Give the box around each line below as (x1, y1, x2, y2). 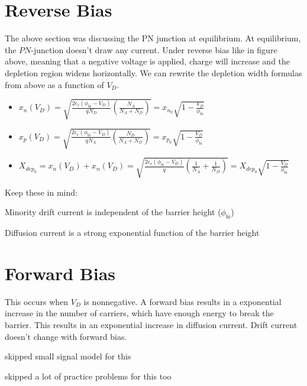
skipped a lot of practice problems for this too (5, 369, 172, 382)
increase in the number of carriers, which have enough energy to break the (5, 307, 274, 319)
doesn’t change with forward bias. (5, 330, 127, 342)
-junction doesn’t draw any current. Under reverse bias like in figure (31, 43, 277, 56)
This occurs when (5, 295, 69, 307)
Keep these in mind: (5, 186, 77, 198)
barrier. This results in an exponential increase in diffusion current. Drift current (5, 319, 298, 331)
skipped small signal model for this (5, 350, 131, 362)
